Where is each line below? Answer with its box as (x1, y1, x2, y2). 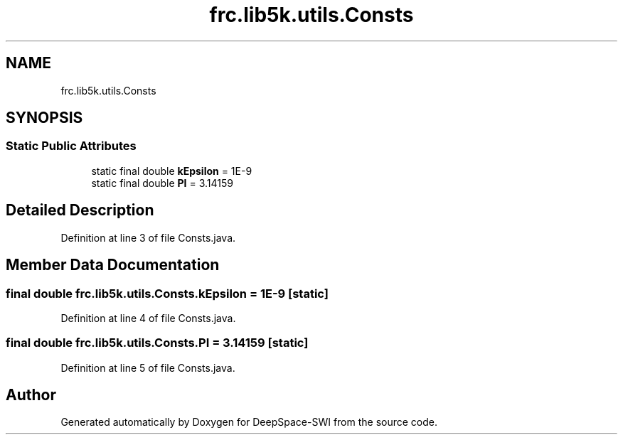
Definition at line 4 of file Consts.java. (60, 311, 236, 324)
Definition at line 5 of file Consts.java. (60, 361, 235, 374)
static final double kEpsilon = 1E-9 (91, 164, 252, 177)
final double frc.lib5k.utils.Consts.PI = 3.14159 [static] (6, 336, 309, 350)
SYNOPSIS (6, 109, 83, 127)
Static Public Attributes (6, 139, 137, 154)
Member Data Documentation (6, 256, 220, 274)
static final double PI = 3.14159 (91, 176, 234, 189)
